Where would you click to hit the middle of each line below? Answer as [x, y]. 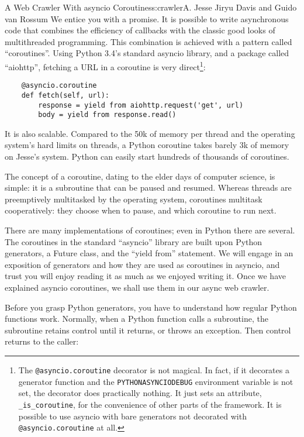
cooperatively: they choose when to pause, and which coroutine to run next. [141, 210]
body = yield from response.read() [107, 115]
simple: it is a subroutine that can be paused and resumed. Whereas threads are [148, 187]
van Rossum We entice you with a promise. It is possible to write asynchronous [147, 18]
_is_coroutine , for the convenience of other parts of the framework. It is [150, 404]
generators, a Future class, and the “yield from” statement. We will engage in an [149, 253]
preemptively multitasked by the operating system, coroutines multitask [134, 199]
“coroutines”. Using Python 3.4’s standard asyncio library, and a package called [147, 53]
